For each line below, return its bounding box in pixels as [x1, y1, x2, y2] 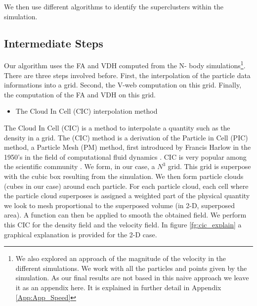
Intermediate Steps [4, 35, 103, 50]
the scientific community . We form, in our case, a [4, 161, 155, 172]
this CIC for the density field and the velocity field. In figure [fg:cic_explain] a [4, 219, 242, 229]
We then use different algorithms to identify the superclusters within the [4, 1, 223, 11]
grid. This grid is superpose [168, 161, 251, 172]
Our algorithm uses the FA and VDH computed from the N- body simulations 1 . [4, 59, 246, 71]
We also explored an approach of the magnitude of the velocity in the [15, 253, 226, 263]
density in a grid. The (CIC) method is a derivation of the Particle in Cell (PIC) [4, 132, 248, 142]
